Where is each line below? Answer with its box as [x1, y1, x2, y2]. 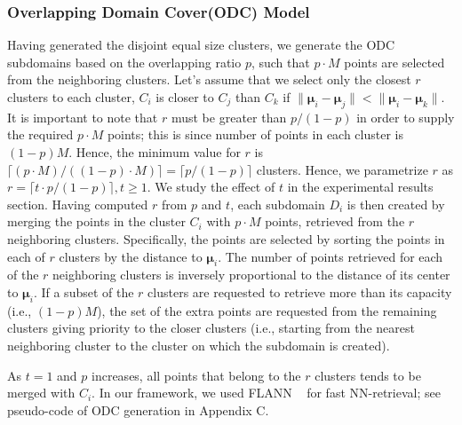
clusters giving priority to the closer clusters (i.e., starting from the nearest [7, 319, 415, 337]
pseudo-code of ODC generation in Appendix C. [7, 400, 269, 419]
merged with [7, 383, 76, 402]
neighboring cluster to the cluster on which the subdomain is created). [7, 335, 390, 354]
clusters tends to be [315, 366, 421, 384]
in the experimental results [287, 177, 434, 196]
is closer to [155, 88, 214, 106]
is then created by [346, 194, 445, 213]
